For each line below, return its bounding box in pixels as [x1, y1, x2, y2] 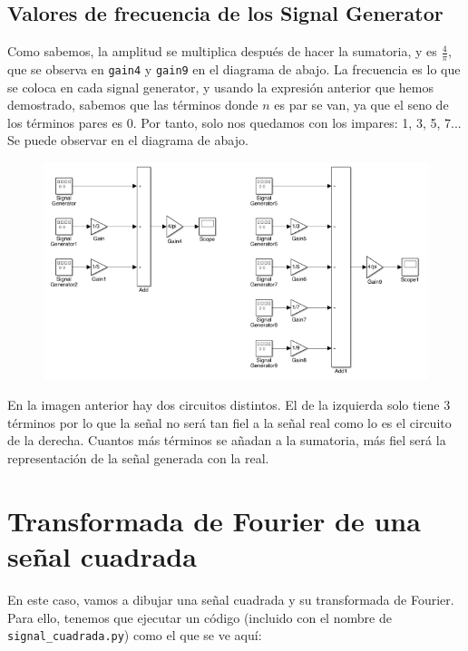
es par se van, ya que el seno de [274, 95, 449, 114]
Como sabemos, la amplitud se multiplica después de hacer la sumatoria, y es [7, 42, 437, 61]
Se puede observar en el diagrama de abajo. [7, 131, 249, 150]
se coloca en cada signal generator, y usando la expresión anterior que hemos [7, 77, 434, 96]
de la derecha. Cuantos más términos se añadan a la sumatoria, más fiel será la [7, 431, 446, 450]
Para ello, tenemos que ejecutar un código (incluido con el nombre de [7, 607, 392, 627]
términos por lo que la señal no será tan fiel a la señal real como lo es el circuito [7, 413, 452, 432]
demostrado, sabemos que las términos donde [7, 95, 258, 114]
